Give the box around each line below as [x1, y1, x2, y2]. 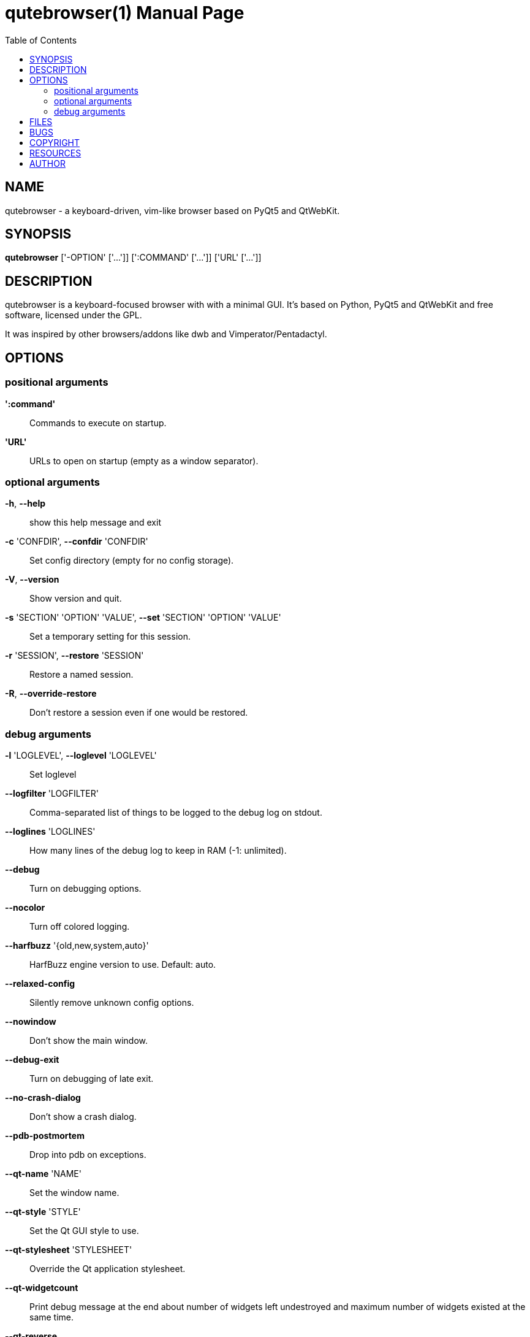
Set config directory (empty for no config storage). [29, 555, 234, 566]
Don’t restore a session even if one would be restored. [29, 707, 248, 718]
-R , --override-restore [5, 688, 97, 699]
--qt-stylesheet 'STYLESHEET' [5, 1244, 132, 1255]
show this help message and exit [29, 517, 161, 528]
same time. [29, 1312, 74, 1322]
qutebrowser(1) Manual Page [5, 2, 244, 23]
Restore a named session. [29, 669, 134, 680]
